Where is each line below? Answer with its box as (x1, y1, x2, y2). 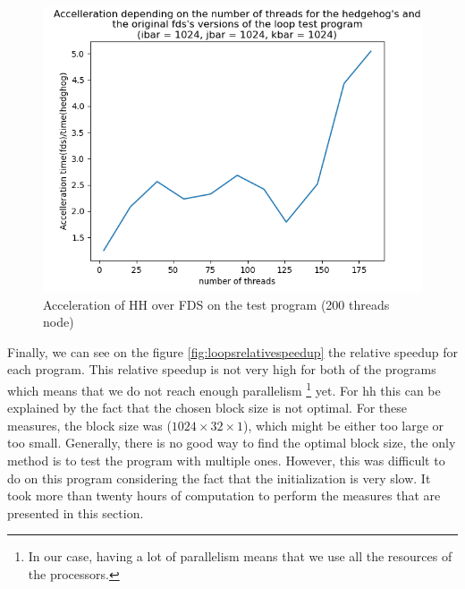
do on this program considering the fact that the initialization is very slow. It (7, 468, 431, 487)
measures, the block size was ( (7, 415, 172, 434)
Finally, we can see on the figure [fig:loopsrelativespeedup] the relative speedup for (7, 342, 458, 361)
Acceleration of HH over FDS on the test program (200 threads (43, 294, 390, 313)
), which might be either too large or (242, 415, 444, 434)
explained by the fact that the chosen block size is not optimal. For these (7, 398, 407, 417)
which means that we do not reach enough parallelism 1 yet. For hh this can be (7, 378, 441, 399)
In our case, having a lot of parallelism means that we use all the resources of (28, 547, 452, 566)
